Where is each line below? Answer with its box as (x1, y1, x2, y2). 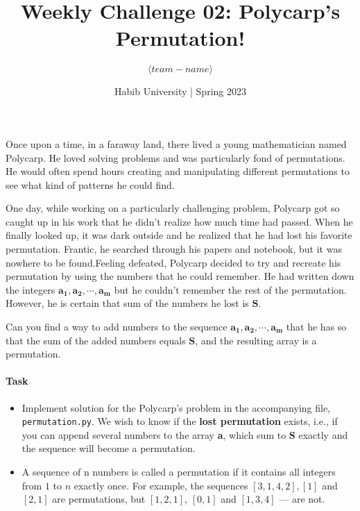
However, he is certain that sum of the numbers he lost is (6, 296, 249, 310)
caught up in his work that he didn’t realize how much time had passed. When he (6, 214, 353, 228)
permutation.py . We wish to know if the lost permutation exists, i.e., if (22, 414, 338, 428)
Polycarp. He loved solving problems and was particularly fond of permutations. (6, 150, 345, 165)
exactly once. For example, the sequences (74, 478, 248, 492)
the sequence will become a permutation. (22, 441, 196, 455)
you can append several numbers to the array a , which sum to (22, 427, 286, 442)
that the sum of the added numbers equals (6, 333, 186, 347)
